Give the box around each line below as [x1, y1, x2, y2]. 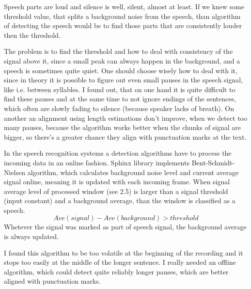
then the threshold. [4, 30, 61, 40]
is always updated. [4, 231, 59, 241]
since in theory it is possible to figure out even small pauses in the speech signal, [4, 75, 243, 85]
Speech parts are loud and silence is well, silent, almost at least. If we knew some [4, 1, 244, 11]
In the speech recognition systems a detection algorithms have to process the [4, 148, 232, 158]
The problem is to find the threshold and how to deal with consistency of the [4, 46, 233, 56]
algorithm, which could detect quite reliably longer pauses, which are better [4, 266, 229, 276]
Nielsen [4, 167, 26, 177]
